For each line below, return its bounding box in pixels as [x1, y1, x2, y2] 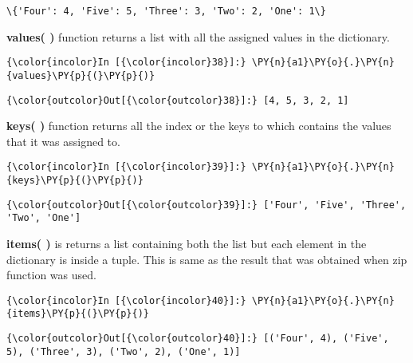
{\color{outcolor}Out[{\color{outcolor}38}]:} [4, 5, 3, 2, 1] [6, 94, 349, 106]
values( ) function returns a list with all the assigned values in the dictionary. [6, 28, 390, 45]
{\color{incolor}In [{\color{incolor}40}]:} [6, 294, 246, 306]
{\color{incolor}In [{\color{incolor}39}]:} [6, 161, 246, 173]
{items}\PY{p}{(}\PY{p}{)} [6, 308, 149, 320]
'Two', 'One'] [6, 212, 81, 224]
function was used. [6, 266, 96, 283]
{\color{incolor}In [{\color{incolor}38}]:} [6, 57, 246, 69]
